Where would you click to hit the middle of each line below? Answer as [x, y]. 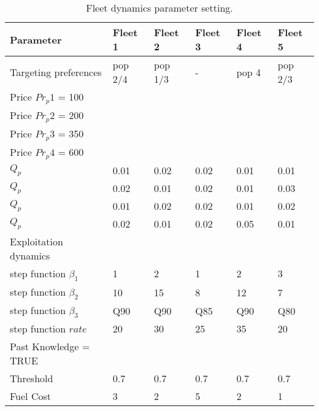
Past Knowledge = [50, 347]
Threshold [32, 378]
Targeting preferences [56, 72]
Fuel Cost [30, 396]
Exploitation [37, 241]
